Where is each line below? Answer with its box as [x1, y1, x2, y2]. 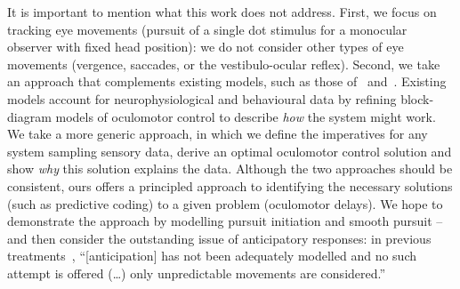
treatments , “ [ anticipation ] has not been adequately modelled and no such [7, 246, 416, 265]
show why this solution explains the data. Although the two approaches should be [7, 159, 453, 178]
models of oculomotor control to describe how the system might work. [55, 107, 436, 125]
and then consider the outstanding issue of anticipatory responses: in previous [7, 229, 432, 247]
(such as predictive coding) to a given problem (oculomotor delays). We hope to [7, 194, 443, 213]
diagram [7, 107, 52, 125]
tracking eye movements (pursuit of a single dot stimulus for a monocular [7, 20, 408, 38]
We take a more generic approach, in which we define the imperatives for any [7, 124, 428, 143]
